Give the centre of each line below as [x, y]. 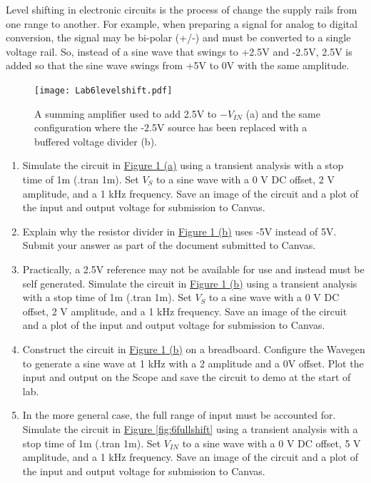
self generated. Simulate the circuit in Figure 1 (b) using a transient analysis [190, 283]
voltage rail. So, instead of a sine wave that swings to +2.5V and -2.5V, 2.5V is [179, 51]
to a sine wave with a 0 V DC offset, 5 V [271, 443]
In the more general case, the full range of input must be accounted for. [179, 415]
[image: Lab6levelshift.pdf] [103, 90]
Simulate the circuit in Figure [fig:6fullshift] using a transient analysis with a [190, 428]
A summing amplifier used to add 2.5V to [126, 113]
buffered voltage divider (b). [96, 141]
